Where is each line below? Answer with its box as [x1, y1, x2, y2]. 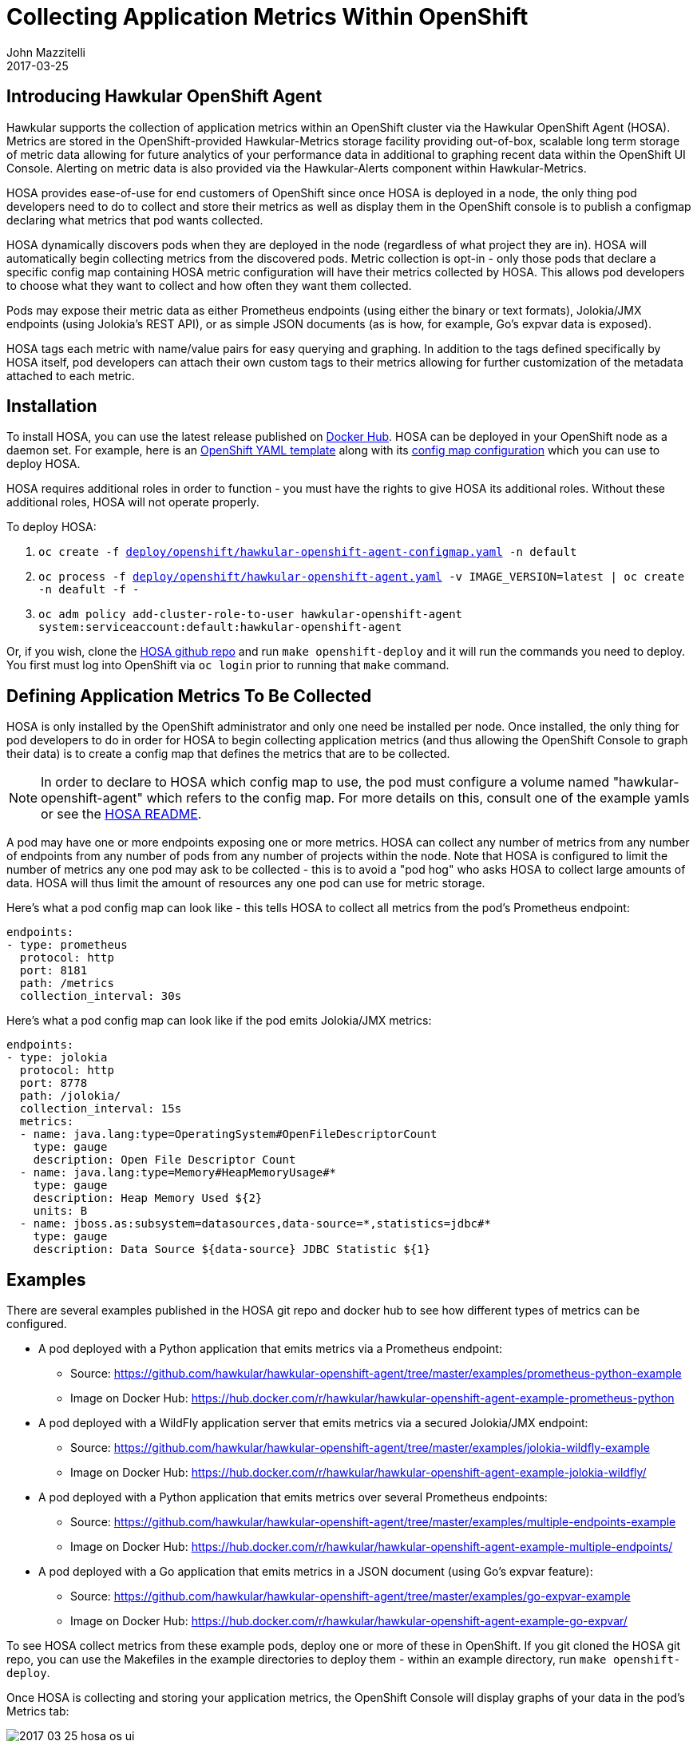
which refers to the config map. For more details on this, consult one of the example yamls [146, 790, 690, 807]
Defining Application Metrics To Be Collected [6, 685, 372, 706]
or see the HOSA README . [41, 806, 202, 823]
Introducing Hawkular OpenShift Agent [6, 86, 323, 107]
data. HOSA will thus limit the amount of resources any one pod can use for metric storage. [6, 876, 485, 890]
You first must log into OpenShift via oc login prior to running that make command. [6, 658, 449, 672]
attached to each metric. [6, 368, 135, 383]
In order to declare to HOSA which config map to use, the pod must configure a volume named [41, 774, 610, 791]
